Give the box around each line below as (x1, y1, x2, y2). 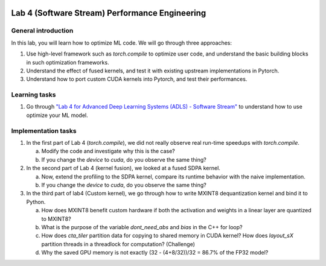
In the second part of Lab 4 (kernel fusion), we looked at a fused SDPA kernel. (26, 165, 220, 172)
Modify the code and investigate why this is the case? (41, 148, 175, 155)
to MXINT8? (41, 215, 72, 223)
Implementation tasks (11, 127, 77, 135)
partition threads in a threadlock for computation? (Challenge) (41, 240, 196, 247)
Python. (26, 198, 46, 205)
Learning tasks (11, 90, 56, 99)
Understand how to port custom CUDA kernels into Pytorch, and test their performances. (26, 75, 248, 83)
